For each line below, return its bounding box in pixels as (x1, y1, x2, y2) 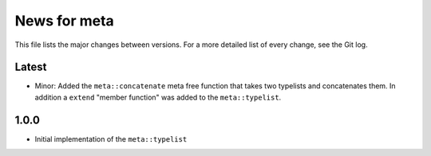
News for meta (14, 12, 115, 29)
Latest (14, 60, 47, 74)
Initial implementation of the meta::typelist (34, 134, 188, 143)
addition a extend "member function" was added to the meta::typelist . (34, 92, 282, 102)
